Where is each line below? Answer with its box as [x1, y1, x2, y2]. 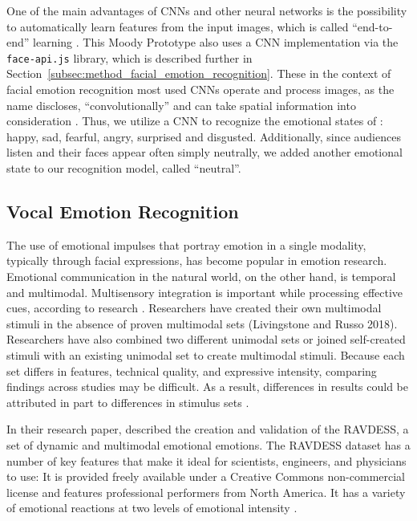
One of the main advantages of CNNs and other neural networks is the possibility [6, 2, 407, 18]
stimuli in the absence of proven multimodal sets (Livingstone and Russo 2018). [6, 315, 398, 332]
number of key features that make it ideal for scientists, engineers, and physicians [6, 452, 407, 469]
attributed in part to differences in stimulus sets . [6, 393, 249, 410]
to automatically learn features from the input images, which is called [6, 18, 349, 35]
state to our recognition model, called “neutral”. [6, 160, 241, 176]
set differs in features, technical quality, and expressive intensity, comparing [6, 362, 377, 379]
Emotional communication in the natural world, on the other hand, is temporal [6, 267, 396, 284]
